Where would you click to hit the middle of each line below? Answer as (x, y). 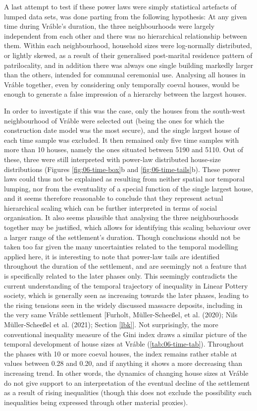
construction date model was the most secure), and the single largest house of (122, 130)
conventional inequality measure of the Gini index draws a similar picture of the (126, 334)
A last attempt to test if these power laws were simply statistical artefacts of (120, 6)
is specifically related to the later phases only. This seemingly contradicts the (121, 276)
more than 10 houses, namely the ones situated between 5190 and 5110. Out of (124, 149)
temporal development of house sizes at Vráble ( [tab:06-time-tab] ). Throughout (124, 344)
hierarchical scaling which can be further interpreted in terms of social (111, 207)
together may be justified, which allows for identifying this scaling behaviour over (128, 227)
